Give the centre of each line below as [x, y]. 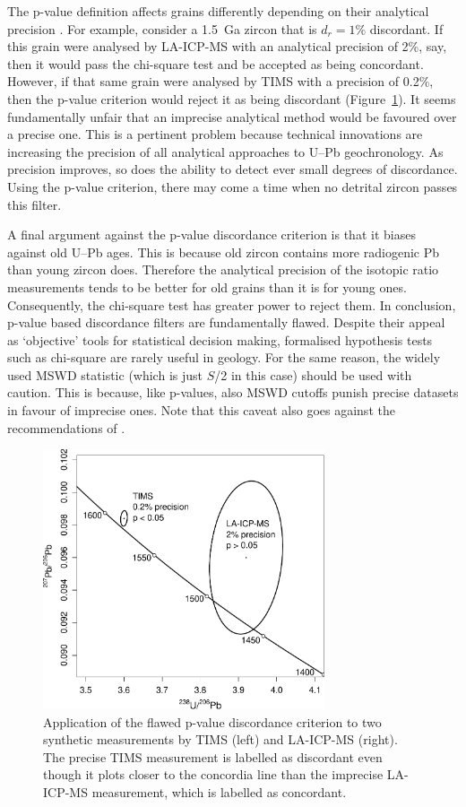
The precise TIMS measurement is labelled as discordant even [213, 756]
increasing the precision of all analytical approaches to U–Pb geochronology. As [225, 151]
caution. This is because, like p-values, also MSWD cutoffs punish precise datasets [233, 392]
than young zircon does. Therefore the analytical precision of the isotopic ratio [223, 269]
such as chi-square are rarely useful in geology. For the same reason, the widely [224, 357]
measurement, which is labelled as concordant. [219, 791]
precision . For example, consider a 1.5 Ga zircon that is [162, 28]
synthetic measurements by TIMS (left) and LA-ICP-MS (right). [220, 739]
